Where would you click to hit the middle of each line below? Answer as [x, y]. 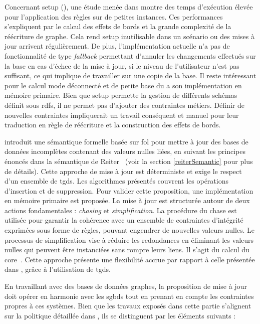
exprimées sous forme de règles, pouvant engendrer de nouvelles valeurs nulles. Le [130, 230]
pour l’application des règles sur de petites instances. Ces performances [114, 16]
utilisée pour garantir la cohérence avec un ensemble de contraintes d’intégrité [124, 220]
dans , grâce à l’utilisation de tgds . [58, 269]
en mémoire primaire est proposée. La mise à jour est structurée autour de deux [127, 200]
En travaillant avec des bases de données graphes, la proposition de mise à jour [126, 286]
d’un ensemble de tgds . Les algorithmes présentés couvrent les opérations [116, 181]
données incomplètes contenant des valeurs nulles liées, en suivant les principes [125, 151]
